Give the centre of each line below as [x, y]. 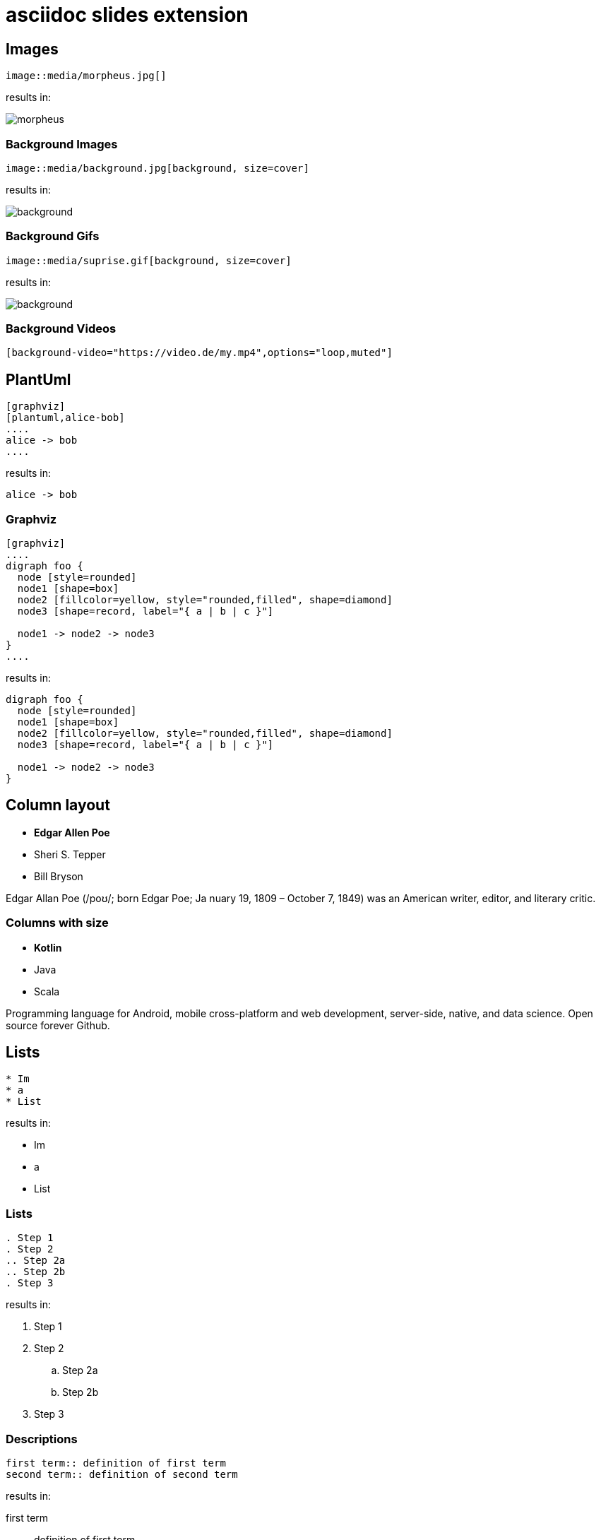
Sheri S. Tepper [70, 854]
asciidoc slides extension [127, 15]
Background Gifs [53, 236]
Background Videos [61, 329]
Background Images [62, 144]
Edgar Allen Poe [72, 832]
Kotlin [48, 947]
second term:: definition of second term [122, 1474]
